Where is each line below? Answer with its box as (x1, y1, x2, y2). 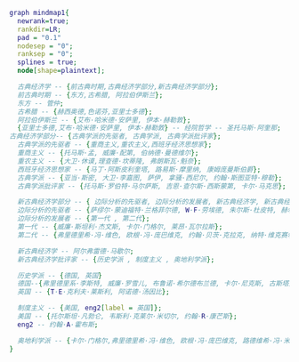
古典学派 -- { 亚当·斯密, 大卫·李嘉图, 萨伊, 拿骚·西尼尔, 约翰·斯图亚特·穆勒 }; (17, 173, 283, 182)
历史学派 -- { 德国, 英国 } (17, 271, 102, 280)
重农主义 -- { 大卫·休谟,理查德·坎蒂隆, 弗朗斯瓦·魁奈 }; (17, 157, 202, 165)
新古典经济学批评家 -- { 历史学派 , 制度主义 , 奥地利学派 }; (17, 254, 215, 264)
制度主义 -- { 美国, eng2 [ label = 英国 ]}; (17, 303, 163, 313)
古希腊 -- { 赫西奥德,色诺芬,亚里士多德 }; (17, 107, 153, 116)
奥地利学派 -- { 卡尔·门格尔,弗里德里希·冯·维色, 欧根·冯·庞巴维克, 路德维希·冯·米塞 (17, 336, 297, 345)
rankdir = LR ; (17, 25, 62, 34)
